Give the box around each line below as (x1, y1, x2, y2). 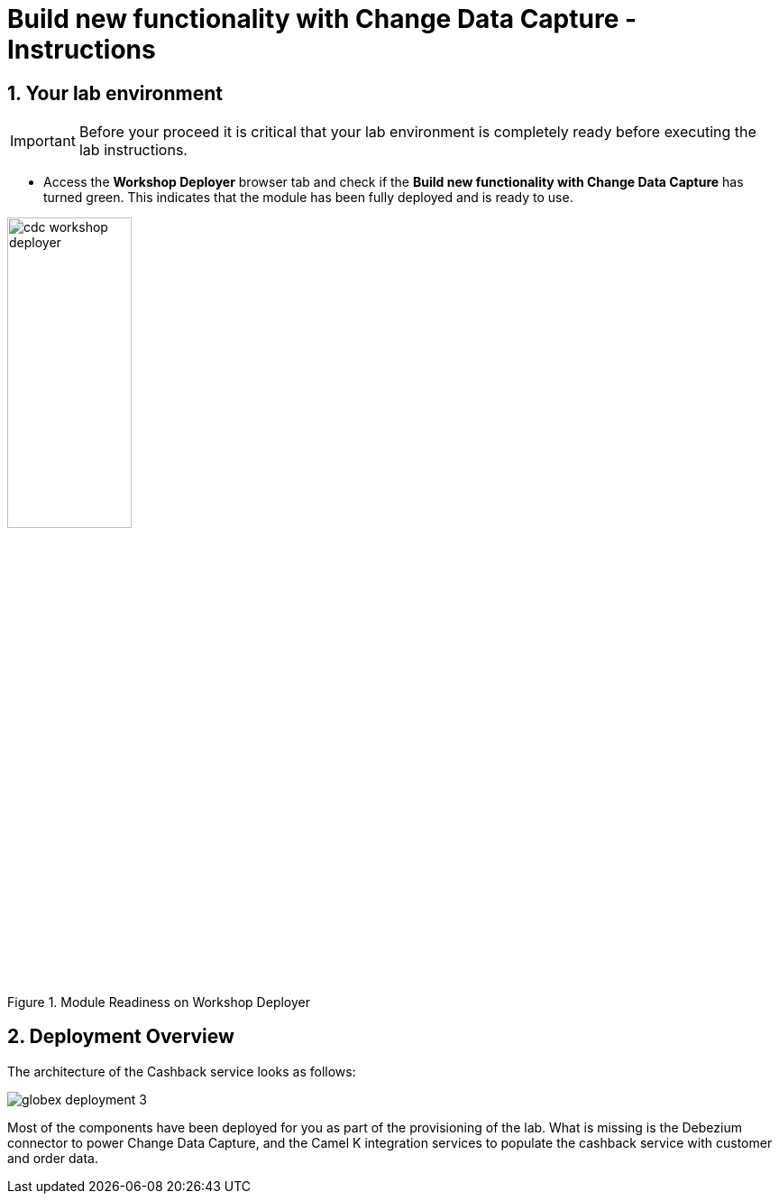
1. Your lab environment (7, 81, 223, 105)
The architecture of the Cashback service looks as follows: (7, 1063, 356, 1079)
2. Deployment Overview (7, 1025, 234, 1049)
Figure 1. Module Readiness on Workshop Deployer (7, 993, 310, 1010)
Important (10, 132, 76, 151)
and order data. (7, 1150, 98, 1166)
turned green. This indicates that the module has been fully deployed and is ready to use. (43, 189, 573, 206)
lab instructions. (78, 141, 188, 160)
